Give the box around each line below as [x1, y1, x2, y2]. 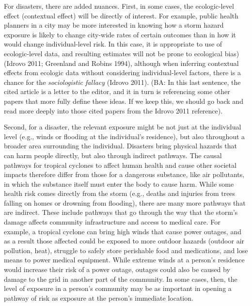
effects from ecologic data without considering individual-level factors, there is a [4, 67, 241, 78]
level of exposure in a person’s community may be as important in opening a [4, 283, 232, 293]
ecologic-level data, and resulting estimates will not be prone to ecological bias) [4, 48, 239, 58]
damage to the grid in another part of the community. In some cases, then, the [4, 274, 237, 284]
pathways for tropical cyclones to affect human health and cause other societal [4, 160, 236, 170]
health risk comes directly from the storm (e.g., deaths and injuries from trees [4, 188, 236, 198]
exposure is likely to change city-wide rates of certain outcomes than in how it [4, 29, 236, 39]
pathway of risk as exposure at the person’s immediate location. [4, 292, 193, 303]
